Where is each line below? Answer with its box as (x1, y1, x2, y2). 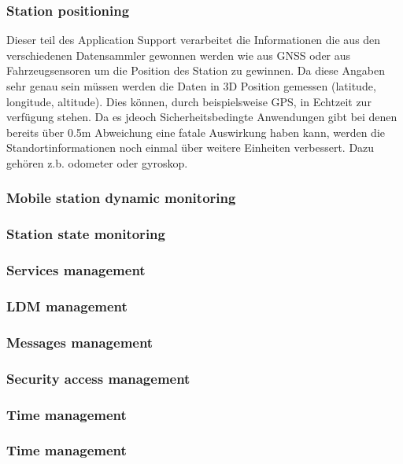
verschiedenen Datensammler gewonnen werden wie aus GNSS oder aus (6, 46, 351, 63)
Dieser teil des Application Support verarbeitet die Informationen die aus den (6, 31, 381, 48)
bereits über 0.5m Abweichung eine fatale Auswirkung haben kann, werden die (6, 123, 385, 140)
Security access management (6, 368, 190, 388)
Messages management (6, 332, 153, 352)
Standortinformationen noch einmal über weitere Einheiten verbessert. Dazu (6, 139, 375, 156)
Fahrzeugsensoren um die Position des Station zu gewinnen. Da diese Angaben (6, 62, 385, 79)
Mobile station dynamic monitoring (6, 188, 236, 208)
